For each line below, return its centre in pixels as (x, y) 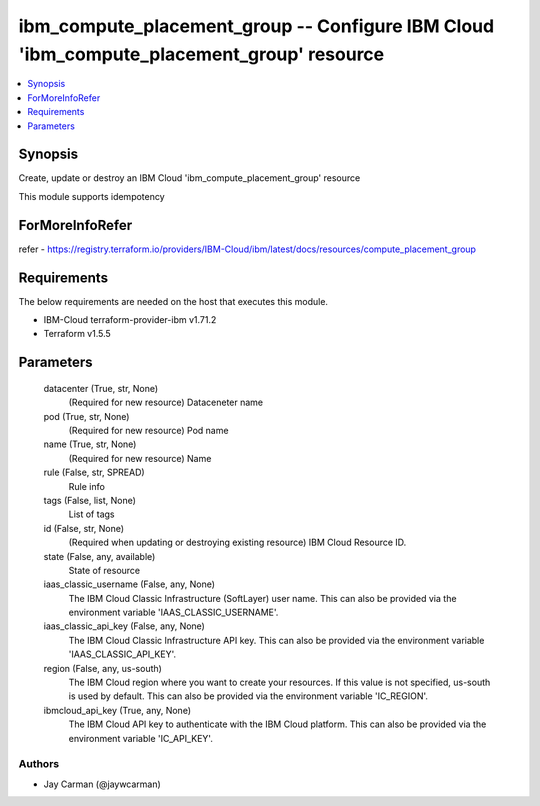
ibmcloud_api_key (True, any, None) (117, 710)
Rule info (86, 486)
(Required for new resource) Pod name (148, 430)
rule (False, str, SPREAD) (94, 472)
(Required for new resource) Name (140, 458)
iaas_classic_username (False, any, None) (129, 584)
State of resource (104, 570)
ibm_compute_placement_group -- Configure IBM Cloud (256, 26)
